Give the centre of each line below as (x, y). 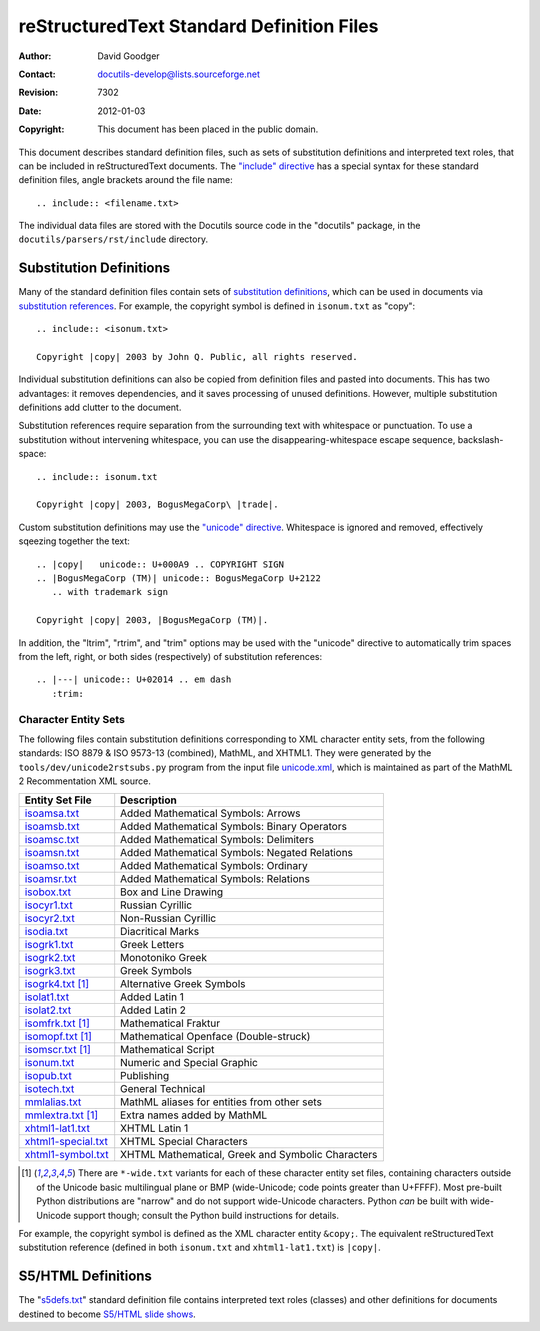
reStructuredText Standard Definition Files (198, 26)
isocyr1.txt (49, 905)
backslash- (480, 439)
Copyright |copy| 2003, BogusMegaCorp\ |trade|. (157, 504)
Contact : (37, 74)
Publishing (145, 1076)
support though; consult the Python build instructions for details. (206, 1215)
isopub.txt (48, 1076)
